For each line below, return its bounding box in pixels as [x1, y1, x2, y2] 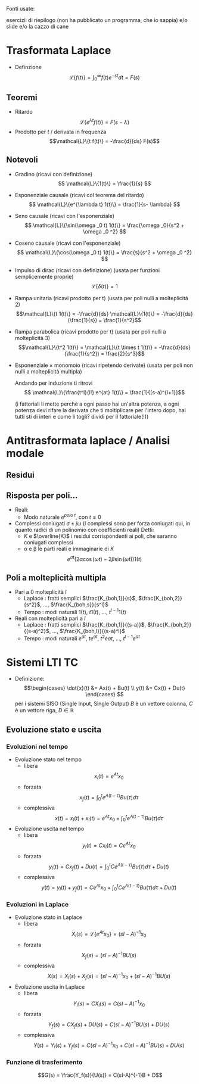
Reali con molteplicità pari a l [14, 615, 86, 622]
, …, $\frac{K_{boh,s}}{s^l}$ [40, 601, 109, 608]
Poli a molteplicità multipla [6, 572, 107, 583]
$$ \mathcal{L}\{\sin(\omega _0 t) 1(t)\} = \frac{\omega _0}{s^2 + [24, 222, 185, 229]
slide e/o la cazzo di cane [6, 23, 69, 30]
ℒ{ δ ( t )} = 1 [91, 282, 118, 289]
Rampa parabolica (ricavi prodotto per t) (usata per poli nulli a [14, 328, 166, 335]
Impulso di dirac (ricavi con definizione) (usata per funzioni [14, 266, 160, 273]
